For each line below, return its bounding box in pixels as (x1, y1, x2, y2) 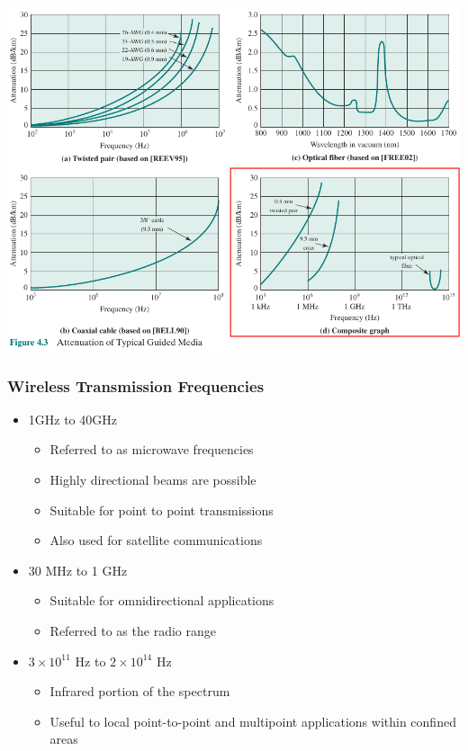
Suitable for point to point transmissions (49, 500, 274, 519)
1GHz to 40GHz (28, 409, 117, 428)
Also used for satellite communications (49, 531, 263, 550)
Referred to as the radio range (49, 621, 216, 640)
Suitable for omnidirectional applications (49, 591, 274, 610)
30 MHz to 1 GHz (28, 560, 128, 579)
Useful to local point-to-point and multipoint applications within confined (49, 711, 456, 730)
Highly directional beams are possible (49, 470, 256, 489)
